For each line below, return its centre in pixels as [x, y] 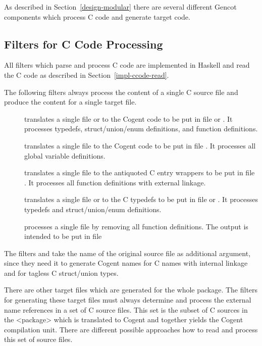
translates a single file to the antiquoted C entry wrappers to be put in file [140, 172]
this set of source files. [38, 339]
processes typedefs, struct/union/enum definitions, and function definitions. [141, 129]
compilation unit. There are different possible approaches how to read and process [131, 329]
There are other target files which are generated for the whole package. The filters [131, 290]
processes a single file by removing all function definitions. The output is [136, 226]
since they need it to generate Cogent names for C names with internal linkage [126, 263]
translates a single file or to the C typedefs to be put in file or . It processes [141, 199]
